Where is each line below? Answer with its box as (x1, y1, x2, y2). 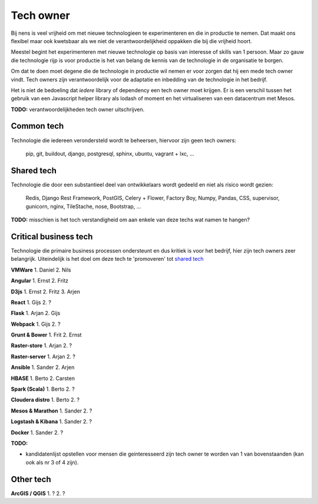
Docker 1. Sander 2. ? (11, 428, 64, 436)
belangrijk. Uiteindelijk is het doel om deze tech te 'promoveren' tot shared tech (11, 256, 204, 263)
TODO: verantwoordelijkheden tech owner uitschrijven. (11, 106, 145, 113)
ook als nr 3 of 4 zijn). (25, 459, 79, 466)
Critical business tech (11, 231, 93, 241)
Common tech (11, 121, 64, 131)
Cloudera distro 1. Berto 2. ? (11, 396, 79, 404)
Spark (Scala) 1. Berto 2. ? (11, 385, 75, 392)
